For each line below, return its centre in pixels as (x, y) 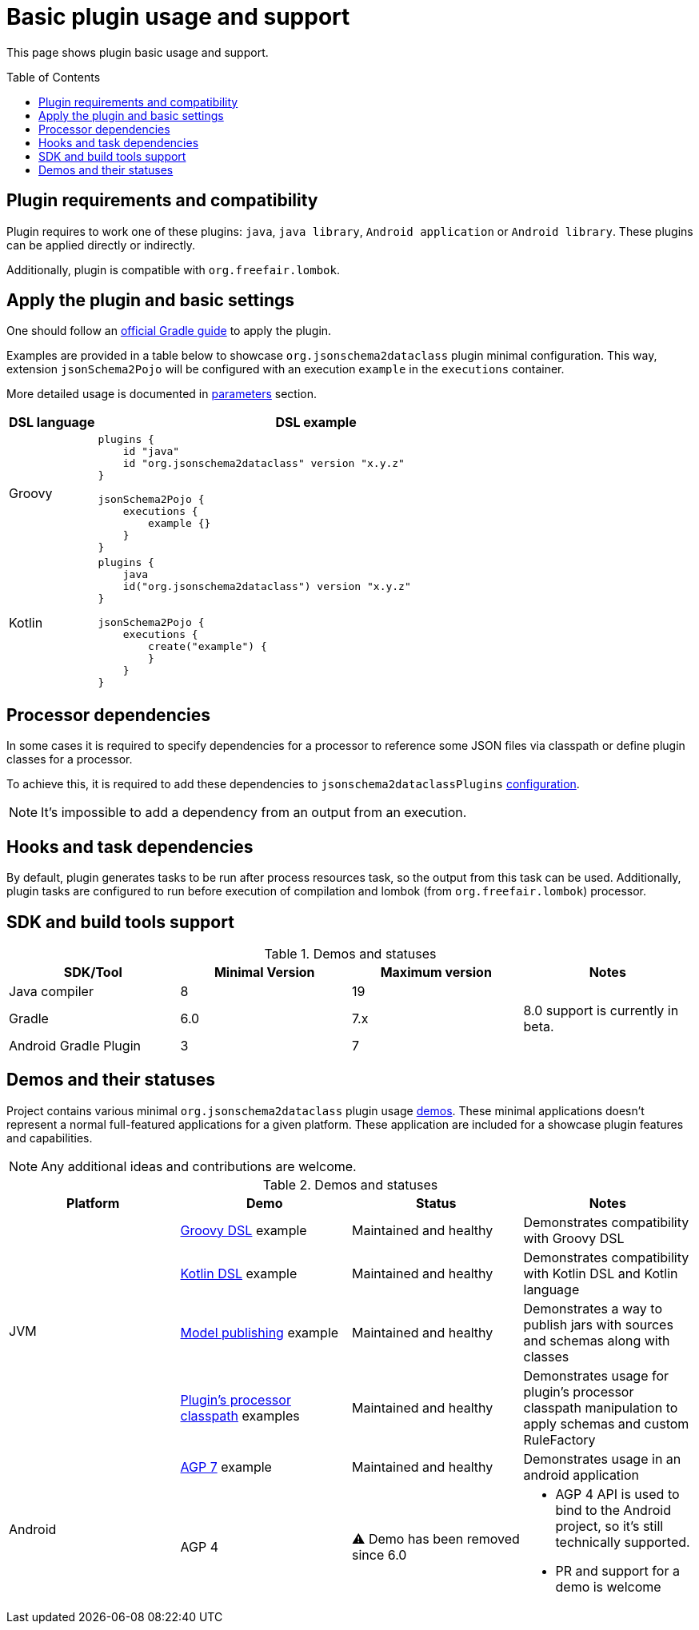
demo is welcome (608, 1586)
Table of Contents (54, 77)
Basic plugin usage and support (178, 17)
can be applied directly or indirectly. (101, 245)
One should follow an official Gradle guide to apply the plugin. (169, 331)
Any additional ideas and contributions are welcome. (199, 1166)
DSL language (52, 422)
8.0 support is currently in (601, 1010)
